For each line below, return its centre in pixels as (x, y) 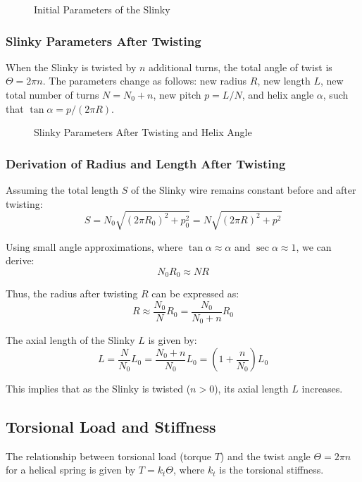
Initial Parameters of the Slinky (102, 9)
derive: (20, 260)
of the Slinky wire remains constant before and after (243, 190)
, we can (314, 246)
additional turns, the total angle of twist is (241, 67)
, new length (284, 81)
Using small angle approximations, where (94, 246)
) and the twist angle (265, 456)
